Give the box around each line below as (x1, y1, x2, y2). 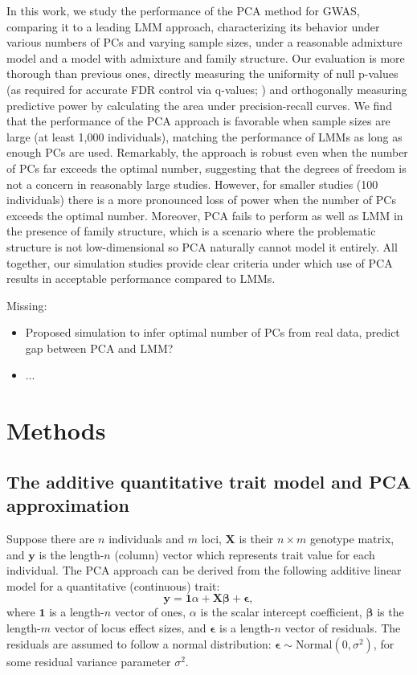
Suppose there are (6, 530, 95, 547)
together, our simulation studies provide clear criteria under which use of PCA (6, 254, 393, 271)
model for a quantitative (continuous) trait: (6, 577, 220, 594)
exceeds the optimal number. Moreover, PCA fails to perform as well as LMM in (6, 207, 403, 223)
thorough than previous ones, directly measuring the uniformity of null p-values (6, 65, 399, 82)
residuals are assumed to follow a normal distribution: (6, 635, 272, 652)
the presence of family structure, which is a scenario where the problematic (6, 223, 376, 239)
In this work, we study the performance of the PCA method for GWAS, (6, 2, 360, 18)
